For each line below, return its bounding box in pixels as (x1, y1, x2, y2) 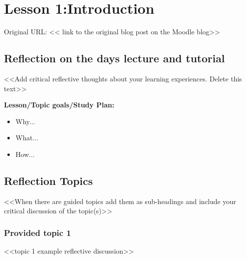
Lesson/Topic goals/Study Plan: (4, 100, 115, 110)
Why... (15, 116, 35, 126)
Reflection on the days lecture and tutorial (4, 51, 225, 66)
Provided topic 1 (4, 226, 71, 238)
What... (15, 132, 39, 143)
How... (15, 149, 35, 159)
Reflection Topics (4, 173, 93, 188)
